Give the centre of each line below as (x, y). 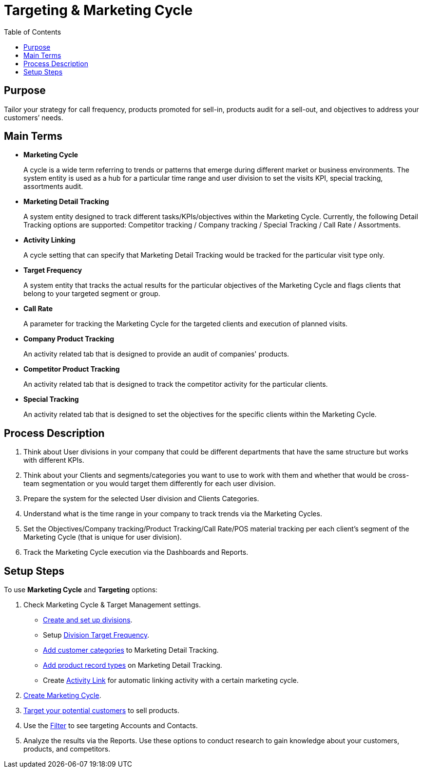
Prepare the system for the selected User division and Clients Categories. (141, 499)
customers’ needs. (34, 117)
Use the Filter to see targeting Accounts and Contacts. (111, 726)
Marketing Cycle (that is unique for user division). (103, 537)
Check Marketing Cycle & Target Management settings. (112, 605)
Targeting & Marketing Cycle (98, 10)
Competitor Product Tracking (72, 369)
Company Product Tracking (69, 339)
